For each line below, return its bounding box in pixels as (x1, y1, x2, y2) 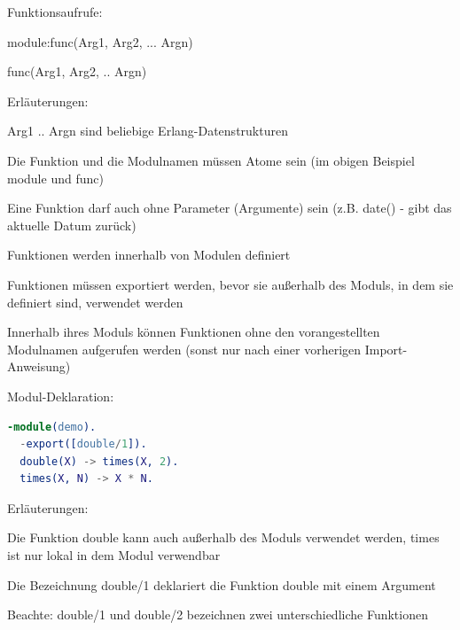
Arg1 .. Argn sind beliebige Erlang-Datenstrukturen (7, 121, 288, 140)
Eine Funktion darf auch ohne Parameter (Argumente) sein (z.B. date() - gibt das (7, 198, 452, 217)
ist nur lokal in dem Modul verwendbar (7, 546, 221, 564)
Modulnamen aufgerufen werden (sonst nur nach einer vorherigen (7, 339, 362, 358)
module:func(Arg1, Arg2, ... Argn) (7, 32, 193, 51)
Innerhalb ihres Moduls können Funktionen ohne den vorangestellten (7, 323, 380, 341)
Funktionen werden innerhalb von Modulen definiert (7, 245, 291, 264)
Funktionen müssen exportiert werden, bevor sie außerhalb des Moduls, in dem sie (7, 275, 454, 293)
